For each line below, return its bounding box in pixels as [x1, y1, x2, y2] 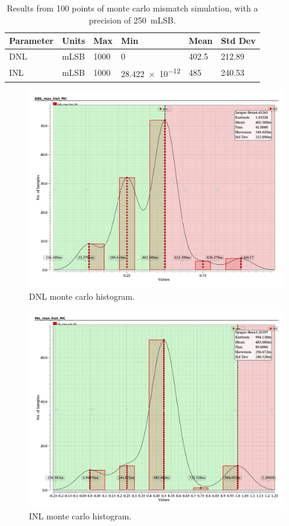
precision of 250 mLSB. [89, 13, 176, 26]
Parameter [9, 34, 54, 47]
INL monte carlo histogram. [29, 510, 132, 522]
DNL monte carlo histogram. [29, 289, 135, 302]
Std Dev [220, 34, 256, 47]
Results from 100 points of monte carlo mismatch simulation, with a [7, 2, 258, 14]
